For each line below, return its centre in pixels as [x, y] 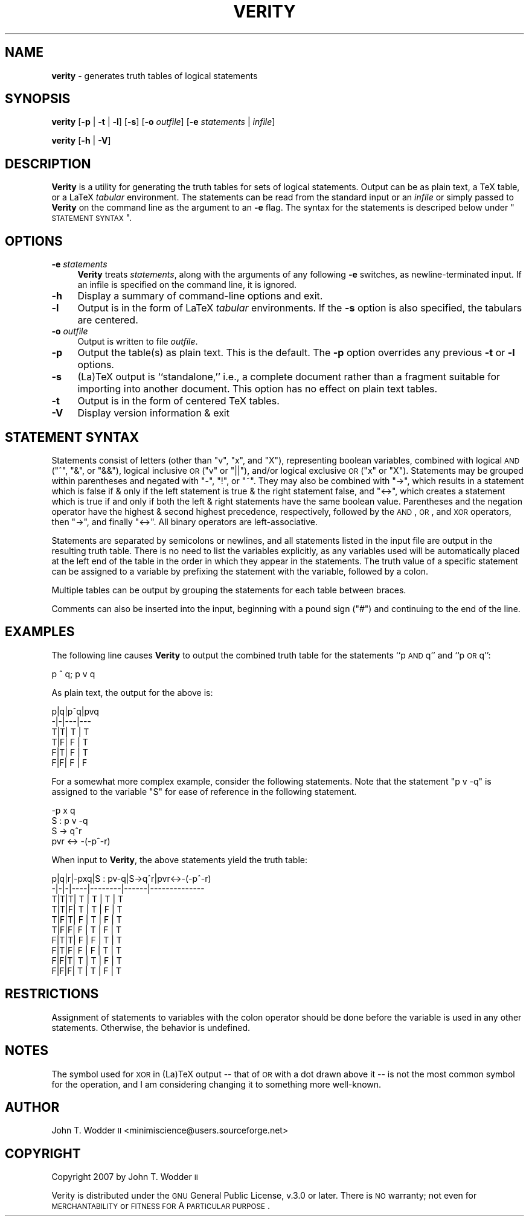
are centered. [108, 320]
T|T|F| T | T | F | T [87, 909]
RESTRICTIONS [52, 994]
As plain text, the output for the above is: [132, 692]
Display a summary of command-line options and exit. [200, 296]
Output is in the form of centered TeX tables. [178, 401]
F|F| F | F [69, 762]
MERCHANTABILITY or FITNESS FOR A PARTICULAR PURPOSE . [161, 1206]
